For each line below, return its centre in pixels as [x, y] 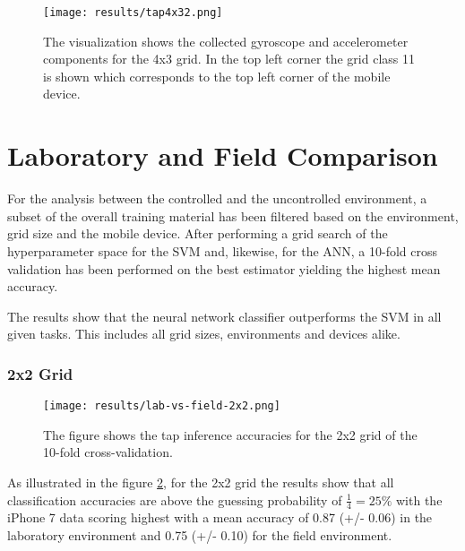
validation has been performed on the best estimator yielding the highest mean [224, 268]
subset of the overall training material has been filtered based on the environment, [233, 215]
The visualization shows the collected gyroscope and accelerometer [226, 41]
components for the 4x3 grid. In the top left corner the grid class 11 [229, 59]
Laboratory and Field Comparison [223, 155]
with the [419, 499]
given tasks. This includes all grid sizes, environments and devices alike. [204, 334]
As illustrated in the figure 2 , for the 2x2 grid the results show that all [201, 482]
